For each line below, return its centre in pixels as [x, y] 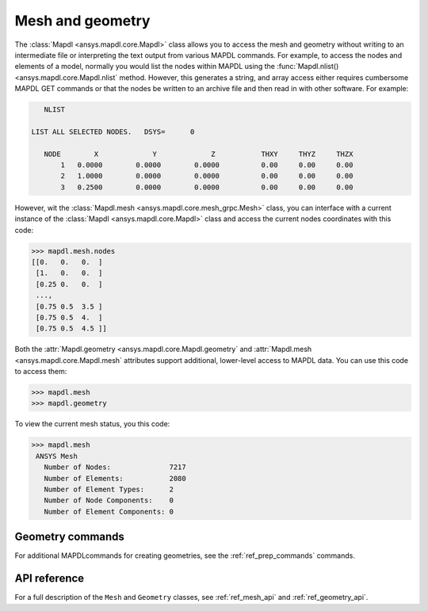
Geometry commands [69, 537]
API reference [50, 579]
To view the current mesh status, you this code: [92, 424]
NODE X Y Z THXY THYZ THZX [199, 154]
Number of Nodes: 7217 [115, 467]
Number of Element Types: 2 [109, 489]
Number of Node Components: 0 [109, 500]
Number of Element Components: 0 [109, 512]
